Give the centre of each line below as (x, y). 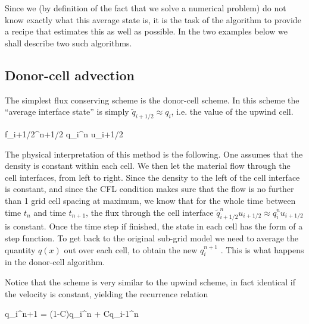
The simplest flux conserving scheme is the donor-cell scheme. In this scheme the (152, 100)
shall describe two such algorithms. (68, 43)
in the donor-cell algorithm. (55, 262)
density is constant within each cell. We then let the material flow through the (148, 166)
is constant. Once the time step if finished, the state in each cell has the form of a (154, 226)
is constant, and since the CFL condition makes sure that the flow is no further (149, 189)
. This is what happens (262, 249)
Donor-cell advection (70, 75)
